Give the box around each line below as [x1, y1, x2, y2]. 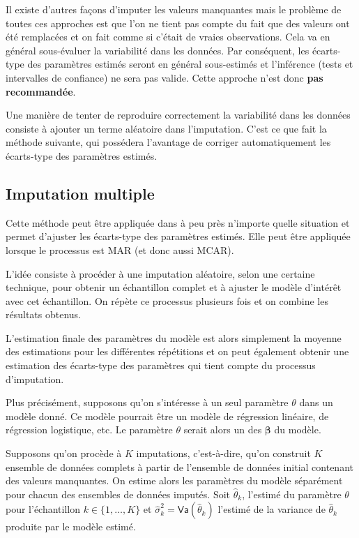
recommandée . [6, 84, 76, 98]
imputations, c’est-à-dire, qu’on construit [136, 446, 311, 461]
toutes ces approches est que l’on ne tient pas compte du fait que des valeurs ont [6, 15, 350, 30]
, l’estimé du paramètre [242, 486, 342, 501]
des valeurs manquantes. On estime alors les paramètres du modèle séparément [6, 473, 343, 488]
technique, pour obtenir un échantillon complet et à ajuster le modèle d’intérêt [6, 280, 342, 294]
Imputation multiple [6, 182, 155, 204]
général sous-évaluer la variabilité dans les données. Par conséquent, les [6, 43, 310, 57]
